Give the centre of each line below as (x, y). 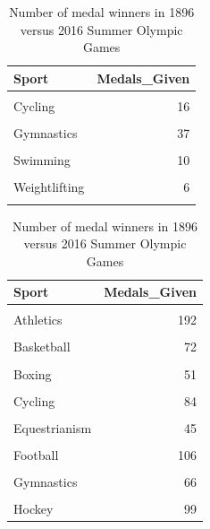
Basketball (42, 347)
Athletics (38, 320)
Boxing (33, 373)
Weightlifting (49, 187)
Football (36, 454)
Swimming (42, 160)
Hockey (34, 509)
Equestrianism (53, 427)
